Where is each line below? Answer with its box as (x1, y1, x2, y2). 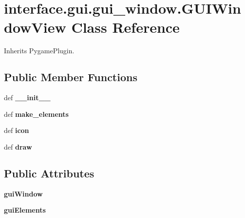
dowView (4, 17, 66, 37)
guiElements (4, 205, 46, 215)
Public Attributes (4, 165, 94, 180)
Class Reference (71, 17, 180, 37)
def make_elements (4, 109, 69, 119)
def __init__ (4, 92, 51, 103)
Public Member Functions (4, 69, 137, 85)
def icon (4, 125, 29, 135)
